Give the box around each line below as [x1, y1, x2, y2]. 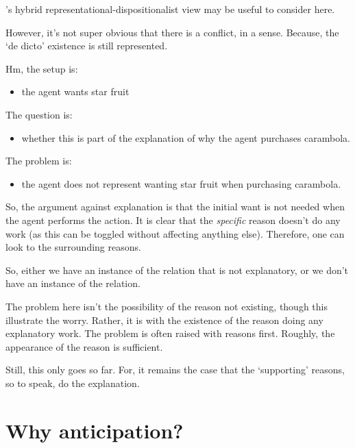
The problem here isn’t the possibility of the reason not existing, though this [5, 299, 328, 313]
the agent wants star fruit [21, 84, 130, 99]
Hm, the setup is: [5, 61, 78, 75]
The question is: [5, 107, 73, 121]
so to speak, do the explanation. [5, 375, 140, 390]
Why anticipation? [5, 416, 184, 444]
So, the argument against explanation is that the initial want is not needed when [5, 199, 345, 214]
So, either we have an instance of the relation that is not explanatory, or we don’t [5, 262, 349, 277]
